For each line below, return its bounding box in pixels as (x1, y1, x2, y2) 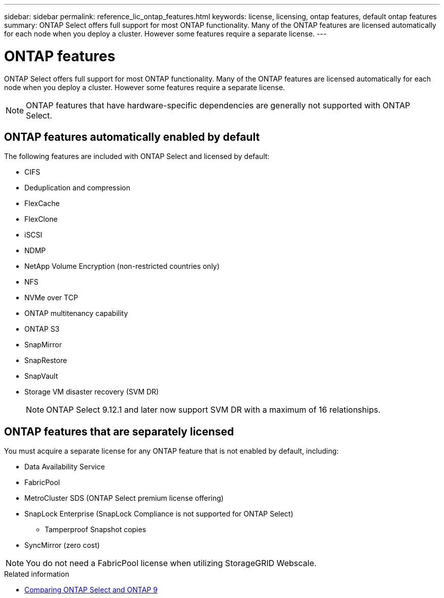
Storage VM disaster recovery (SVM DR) (24, 387, 159, 396)
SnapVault (24, 372, 58, 381)
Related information (4, 570, 69, 579)
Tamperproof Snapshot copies (45, 525, 146, 534)
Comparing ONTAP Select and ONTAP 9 (24, 585, 158, 594)
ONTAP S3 (24, 325, 60, 334)
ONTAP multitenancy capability (24, 309, 128, 318)
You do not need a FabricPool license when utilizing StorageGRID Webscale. (26, 558, 317, 569)
